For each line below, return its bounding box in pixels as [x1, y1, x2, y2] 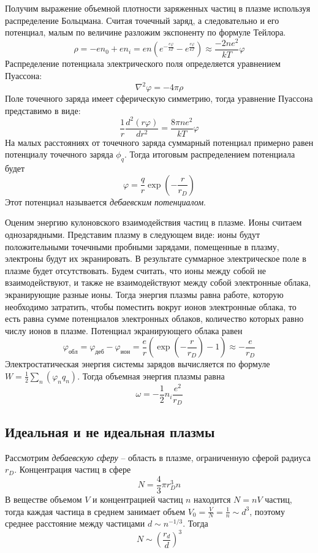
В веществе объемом [5, 492, 82, 505]
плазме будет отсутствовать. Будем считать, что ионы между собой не [5, 264, 266, 276]
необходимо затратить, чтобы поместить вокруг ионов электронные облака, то [5, 300, 297, 313]
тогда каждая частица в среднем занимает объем [5, 505, 185, 517]
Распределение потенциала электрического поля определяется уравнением [5, 57, 281, 70]
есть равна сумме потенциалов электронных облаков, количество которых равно [5, 312, 304, 325]
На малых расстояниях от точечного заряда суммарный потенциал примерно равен [5, 135, 314, 148]
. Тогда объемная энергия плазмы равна [77, 369, 225, 382]
